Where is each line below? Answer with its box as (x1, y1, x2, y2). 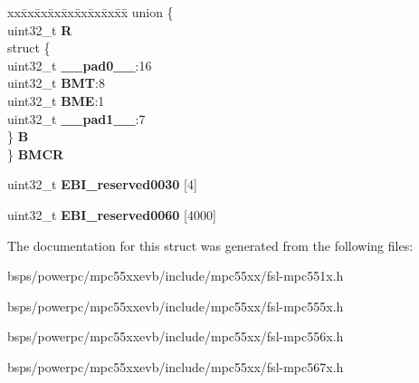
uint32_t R (7, 20, 72, 39)
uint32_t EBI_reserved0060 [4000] (7, 205, 216, 224)
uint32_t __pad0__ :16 (7, 55, 152, 74)
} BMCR (7, 144, 64, 163)
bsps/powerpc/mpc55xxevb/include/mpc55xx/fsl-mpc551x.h (7, 266, 344, 285)
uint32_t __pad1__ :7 (7, 109, 146, 128)
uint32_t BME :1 (7, 91, 105, 110)
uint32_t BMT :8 (7, 73, 105, 92)
